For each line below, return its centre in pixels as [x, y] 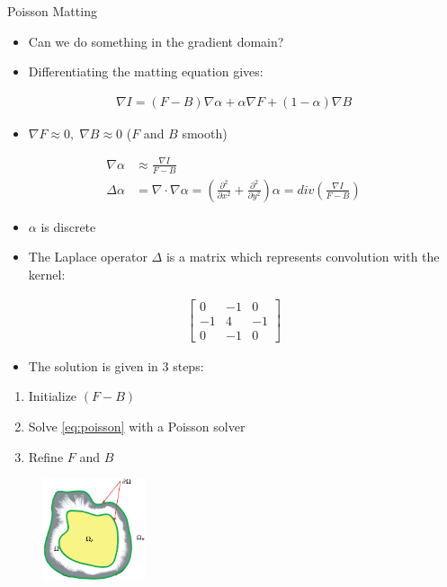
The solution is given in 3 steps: [116, 365]
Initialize [53, 396]
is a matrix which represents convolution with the [303, 257]
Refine [46, 456]
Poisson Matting [52, 11]
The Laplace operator [88, 257]
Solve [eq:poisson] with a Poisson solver [137, 426]
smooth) [205, 133]
